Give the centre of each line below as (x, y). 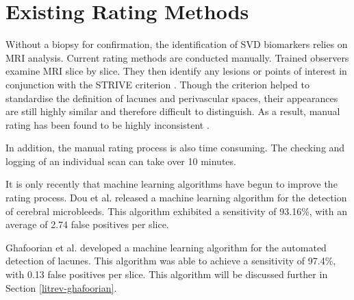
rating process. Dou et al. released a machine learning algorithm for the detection (176, 198)
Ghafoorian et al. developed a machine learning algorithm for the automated (166, 247)
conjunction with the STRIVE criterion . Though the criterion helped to (157, 84)
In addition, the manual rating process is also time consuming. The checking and (175, 148)
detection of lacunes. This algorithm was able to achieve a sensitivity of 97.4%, (171, 261)
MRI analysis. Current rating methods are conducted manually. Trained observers (177, 57)
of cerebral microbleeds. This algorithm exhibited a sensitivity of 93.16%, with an (177, 211)
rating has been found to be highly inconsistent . (108, 124)
